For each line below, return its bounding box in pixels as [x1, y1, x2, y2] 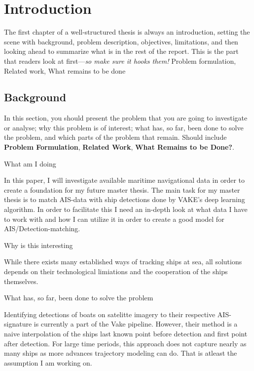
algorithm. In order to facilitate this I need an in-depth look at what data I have [4, 204, 248, 214]
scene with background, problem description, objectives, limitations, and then [4, 36, 238, 46]
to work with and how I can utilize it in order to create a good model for [4, 213, 224, 224]
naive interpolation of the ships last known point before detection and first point [4, 328, 248, 338]
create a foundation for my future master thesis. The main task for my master [4, 184, 240, 195]
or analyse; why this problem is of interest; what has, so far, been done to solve [4, 122, 244, 132]
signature [4, 319, 32, 329]
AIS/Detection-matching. [4, 223, 80, 234]
